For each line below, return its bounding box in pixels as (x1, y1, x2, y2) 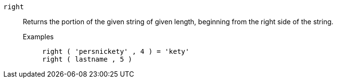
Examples (23, 33, 54, 41)
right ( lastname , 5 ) (42, 55, 132, 63)
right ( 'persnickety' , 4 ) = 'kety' (42, 48, 190, 55)
